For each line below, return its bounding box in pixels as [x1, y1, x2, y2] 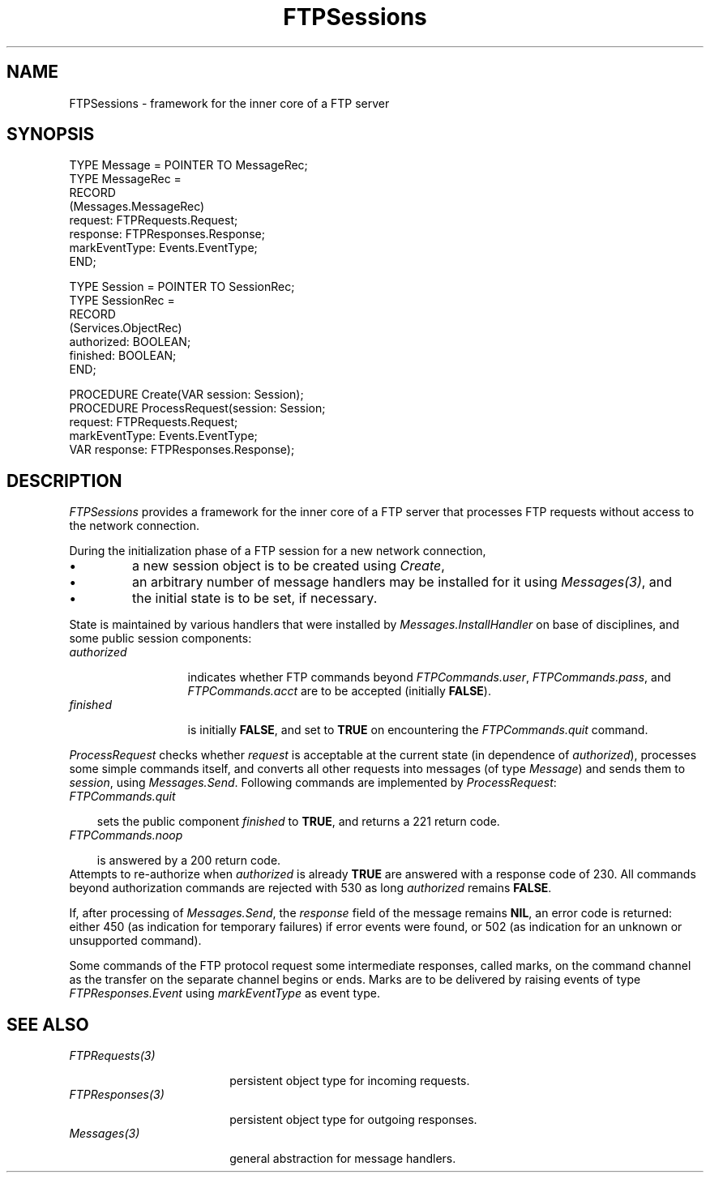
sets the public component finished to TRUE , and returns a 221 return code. [96, 814, 500, 829]
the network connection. [69, 519, 200, 533]
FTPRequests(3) [69, 1049, 156, 1063]
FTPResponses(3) [69, 1087, 165, 1102]
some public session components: [69, 631, 252, 646]
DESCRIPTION [6, 470, 122, 491]
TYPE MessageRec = [69, 172, 182, 186]
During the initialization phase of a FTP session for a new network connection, [69, 544, 486, 558]
